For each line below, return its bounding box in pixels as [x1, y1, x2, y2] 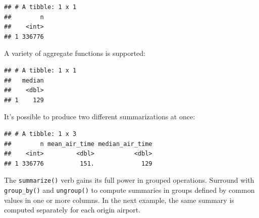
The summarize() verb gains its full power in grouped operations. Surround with [4, 175, 254, 185]
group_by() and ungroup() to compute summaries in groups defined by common [4, 184, 255, 195]
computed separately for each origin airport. [4, 204, 141, 215]
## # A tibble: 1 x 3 [4, 130, 77, 137]
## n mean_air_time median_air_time [4, 140, 152, 148]
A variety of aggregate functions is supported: [4, 48, 145, 58]
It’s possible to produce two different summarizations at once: [4, 111, 195, 122]
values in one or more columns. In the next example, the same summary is [4, 194, 234, 205]
